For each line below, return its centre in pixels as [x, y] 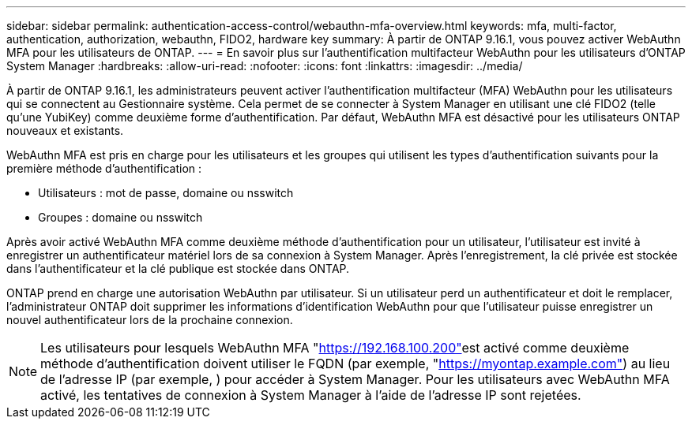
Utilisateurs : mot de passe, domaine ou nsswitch [166, 193]
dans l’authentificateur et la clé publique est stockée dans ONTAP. [178, 268]
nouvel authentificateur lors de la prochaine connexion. [150, 320]
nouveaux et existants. [65, 130]
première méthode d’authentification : [104, 168]
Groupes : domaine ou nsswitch [120, 217]
